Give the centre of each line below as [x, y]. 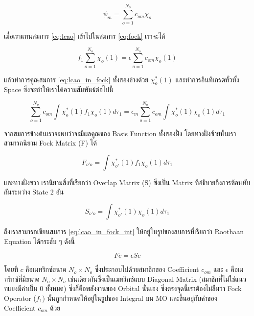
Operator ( [20, 298]
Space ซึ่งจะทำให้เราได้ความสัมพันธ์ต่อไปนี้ [59, 89]
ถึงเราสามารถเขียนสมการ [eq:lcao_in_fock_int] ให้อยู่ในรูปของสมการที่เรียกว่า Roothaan [124, 231]
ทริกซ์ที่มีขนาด [22, 279]
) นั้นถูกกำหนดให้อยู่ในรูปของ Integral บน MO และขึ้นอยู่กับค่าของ [130, 298]
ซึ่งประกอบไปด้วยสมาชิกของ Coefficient [147, 269]
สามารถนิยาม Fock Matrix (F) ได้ [50, 143]
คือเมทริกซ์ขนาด [46, 269]
